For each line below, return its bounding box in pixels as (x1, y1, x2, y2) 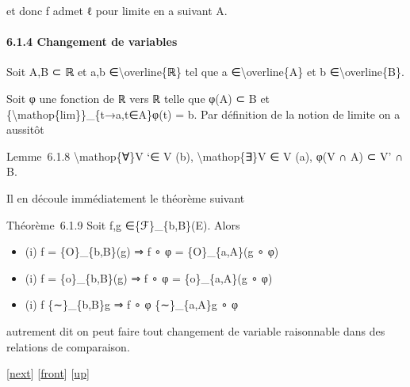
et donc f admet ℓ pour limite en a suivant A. (6, 2, 228, 18)
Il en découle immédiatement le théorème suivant (6, 189, 245, 206)
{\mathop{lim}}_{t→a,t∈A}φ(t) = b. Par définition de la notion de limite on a (6, 105, 400, 122)
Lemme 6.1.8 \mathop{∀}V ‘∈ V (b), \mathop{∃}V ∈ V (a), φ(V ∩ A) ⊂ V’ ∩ (6, 147, 404, 164)
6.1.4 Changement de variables (6, 33, 178, 50)
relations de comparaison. (6, 338, 130, 355)
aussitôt (6, 121, 44, 138)
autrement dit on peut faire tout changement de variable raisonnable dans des (6, 322, 385, 339)
